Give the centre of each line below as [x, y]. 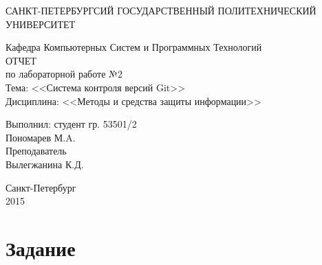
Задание [41, 247]
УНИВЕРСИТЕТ [41, 24]
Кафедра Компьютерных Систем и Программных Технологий [134, 47]
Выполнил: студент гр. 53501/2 [71, 124]
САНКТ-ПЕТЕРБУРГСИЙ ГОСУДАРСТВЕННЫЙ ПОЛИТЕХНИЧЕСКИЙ [161, 10]
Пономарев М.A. [41, 137]
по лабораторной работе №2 [64, 74]
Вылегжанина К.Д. [45, 164]
